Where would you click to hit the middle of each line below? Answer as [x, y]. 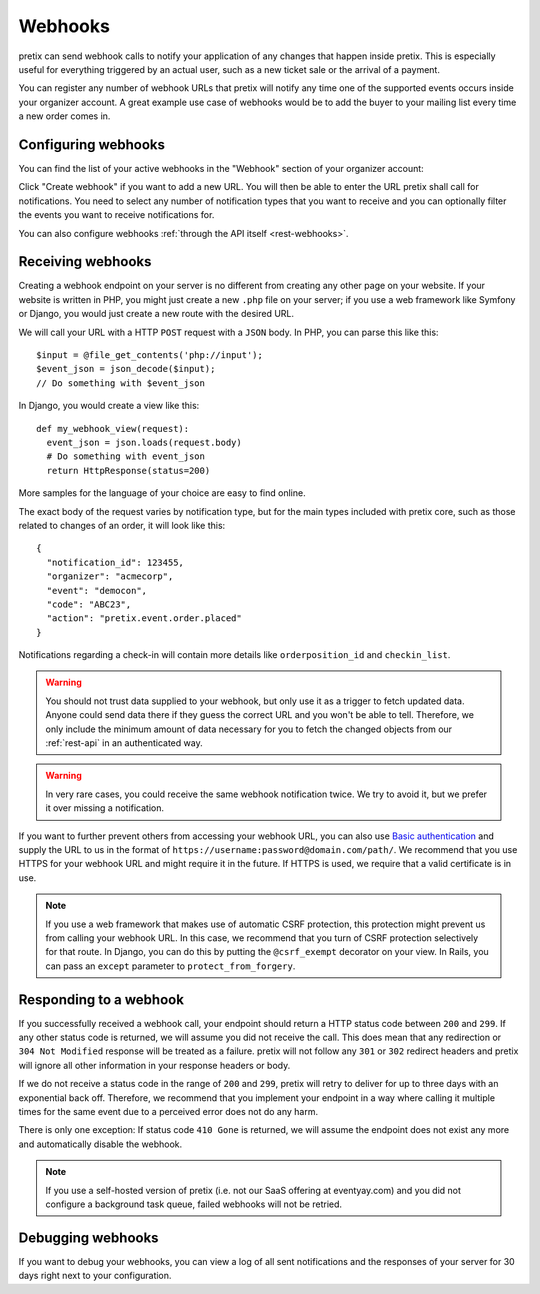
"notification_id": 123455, [115, 562]
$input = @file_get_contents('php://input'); [150, 355]
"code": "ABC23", [89, 604]
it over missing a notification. [105, 808]
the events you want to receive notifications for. [116, 215]
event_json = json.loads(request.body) [144, 442]
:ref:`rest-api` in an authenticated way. [124, 743]
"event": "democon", [97, 590]
